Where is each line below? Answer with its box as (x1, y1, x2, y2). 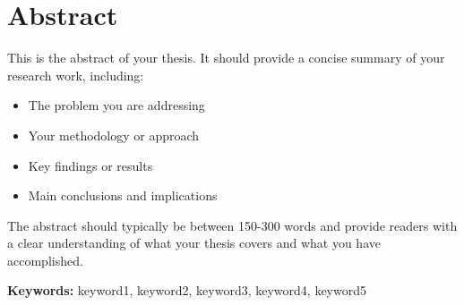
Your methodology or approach (28, 125, 200, 144)
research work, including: (7, 65, 144, 84)
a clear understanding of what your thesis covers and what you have (7, 233, 381, 252)
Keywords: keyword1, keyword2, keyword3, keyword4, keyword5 (7, 281, 366, 300)
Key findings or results (28, 156, 153, 174)
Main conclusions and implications (28, 186, 218, 205)
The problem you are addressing (28, 96, 205, 114)
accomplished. (7, 250, 83, 269)
